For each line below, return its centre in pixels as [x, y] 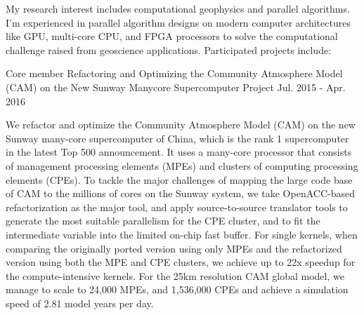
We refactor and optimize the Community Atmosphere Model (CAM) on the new [181, 125]
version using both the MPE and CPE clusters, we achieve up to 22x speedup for [181, 262]
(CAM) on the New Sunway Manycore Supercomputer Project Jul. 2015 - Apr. [176, 87]
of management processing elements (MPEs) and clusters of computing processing [182, 165]
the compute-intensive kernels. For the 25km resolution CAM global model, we [175, 275]
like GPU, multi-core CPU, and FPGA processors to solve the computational [172, 36]
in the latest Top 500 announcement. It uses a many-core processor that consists [179, 152]
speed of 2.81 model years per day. [80, 303]
